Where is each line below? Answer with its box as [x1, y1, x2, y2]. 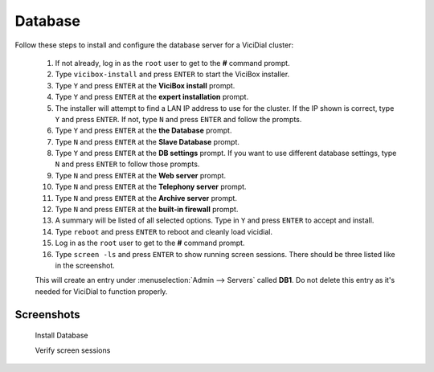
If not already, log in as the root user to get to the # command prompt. [55, 58, 290, 67]
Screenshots [14, 308, 80, 321]
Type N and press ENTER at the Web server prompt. [55, 170, 227, 180]
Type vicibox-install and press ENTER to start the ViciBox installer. [55, 69, 290, 80]
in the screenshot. [55, 260, 116, 270]
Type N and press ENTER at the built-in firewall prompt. [55, 205, 239, 215]
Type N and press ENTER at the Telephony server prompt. [55, 182, 247, 192]
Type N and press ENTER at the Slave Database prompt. [55, 137, 240, 146]
